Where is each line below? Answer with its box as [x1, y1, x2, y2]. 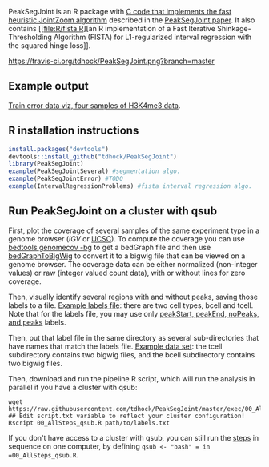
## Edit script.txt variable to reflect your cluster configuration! [8, 412, 246, 420]
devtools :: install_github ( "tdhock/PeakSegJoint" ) [8, 152, 178, 161]
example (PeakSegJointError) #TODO [8, 175, 124, 183]
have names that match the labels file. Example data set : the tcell [8, 341, 223, 351]
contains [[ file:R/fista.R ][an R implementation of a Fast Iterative [8, 24, 216, 33]
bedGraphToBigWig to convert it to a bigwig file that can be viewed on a [8, 251, 246, 261]
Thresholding [8, 32, 52, 42]
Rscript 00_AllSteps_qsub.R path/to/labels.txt [8, 419, 171, 427]
